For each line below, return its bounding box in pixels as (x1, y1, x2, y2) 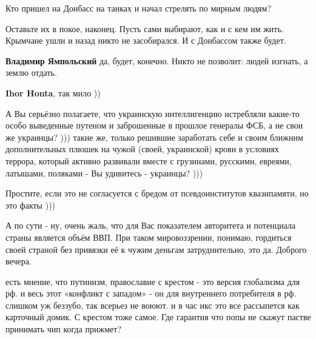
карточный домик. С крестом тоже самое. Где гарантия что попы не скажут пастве (5, 310, 311, 323)
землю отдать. (5, 66, 57, 79)
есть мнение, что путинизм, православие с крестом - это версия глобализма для (5, 275, 300, 287)
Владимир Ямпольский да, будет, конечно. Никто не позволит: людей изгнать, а (5, 54, 308, 67)
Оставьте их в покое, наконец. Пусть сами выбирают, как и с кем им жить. (5, 22, 284, 35)
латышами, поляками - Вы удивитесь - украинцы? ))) (5, 166, 203, 179)
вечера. (5, 255, 32, 267)
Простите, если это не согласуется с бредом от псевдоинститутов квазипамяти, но (5, 187, 309, 200)
